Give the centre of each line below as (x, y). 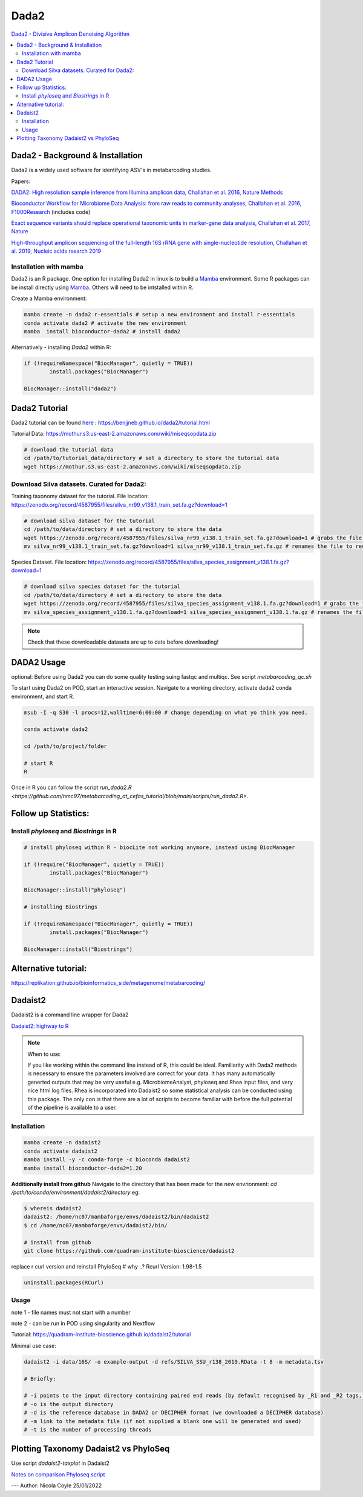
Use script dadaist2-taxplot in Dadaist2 (60, 1463)
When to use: (44, 1054)
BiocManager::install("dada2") (70, 389)
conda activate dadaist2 (61, 1151)
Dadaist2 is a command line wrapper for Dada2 (70, 1015)
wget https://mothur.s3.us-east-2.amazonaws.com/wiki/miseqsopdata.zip (132, 466)
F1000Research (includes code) (51, 212)
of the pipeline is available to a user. (72, 1107)
